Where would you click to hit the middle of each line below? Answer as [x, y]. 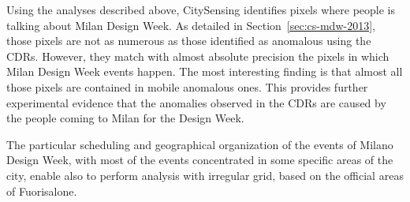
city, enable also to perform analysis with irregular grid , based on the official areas [205, 175]
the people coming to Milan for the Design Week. [125, 118]
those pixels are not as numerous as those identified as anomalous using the [189, 41]
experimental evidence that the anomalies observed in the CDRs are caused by [196, 102]
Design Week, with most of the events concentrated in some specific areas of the [200, 160]
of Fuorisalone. [42, 191]
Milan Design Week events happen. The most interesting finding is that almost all [205, 71]
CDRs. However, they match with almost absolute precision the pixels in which [198, 56]
